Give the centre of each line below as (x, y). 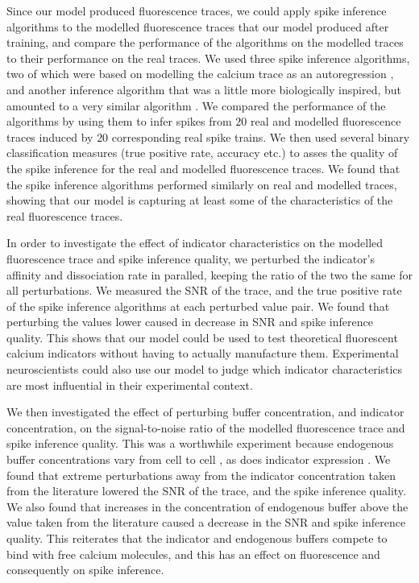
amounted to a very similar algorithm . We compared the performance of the (196, 105)
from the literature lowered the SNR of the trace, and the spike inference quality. (206, 491)
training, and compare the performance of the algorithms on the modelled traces (205, 42)
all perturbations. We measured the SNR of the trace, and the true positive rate (204, 290)
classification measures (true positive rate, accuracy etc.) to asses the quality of (202, 153)
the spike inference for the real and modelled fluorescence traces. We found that (203, 168)
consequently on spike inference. (85, 570)
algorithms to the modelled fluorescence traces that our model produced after (198, 26)
